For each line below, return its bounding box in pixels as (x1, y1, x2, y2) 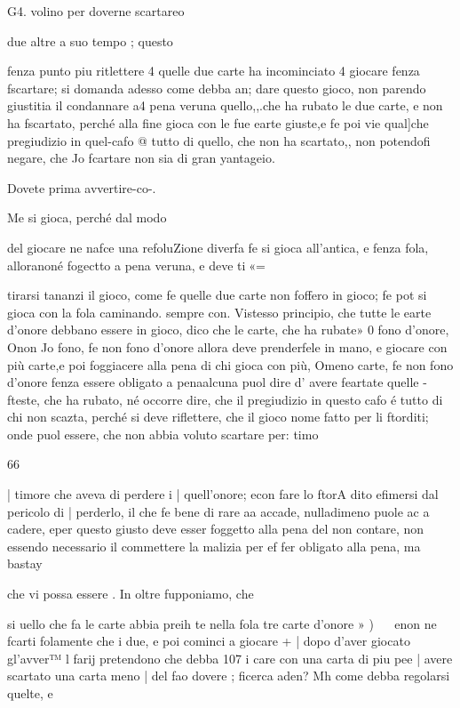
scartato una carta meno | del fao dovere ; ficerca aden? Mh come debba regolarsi (7, 666, 450, 685)
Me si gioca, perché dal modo (7, 208, 167, 227)
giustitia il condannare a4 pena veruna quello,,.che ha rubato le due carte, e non (7, 96, 443, 115)
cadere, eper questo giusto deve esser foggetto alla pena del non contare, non (7, 519, 424, 538)
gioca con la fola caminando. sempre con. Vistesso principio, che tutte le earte (7, 302, 432, 321)
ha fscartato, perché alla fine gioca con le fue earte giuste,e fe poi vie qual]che (7, 113, 429, 132)
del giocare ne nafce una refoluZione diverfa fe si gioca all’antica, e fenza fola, (7, 237, 429, 256)
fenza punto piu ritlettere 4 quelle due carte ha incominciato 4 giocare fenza (7, 61, 420, 80)
